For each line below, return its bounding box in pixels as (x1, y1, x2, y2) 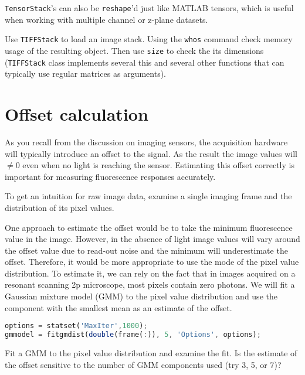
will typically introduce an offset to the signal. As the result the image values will (5, 147, 297, 159)
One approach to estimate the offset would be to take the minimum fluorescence (5, 221, 293, 233)
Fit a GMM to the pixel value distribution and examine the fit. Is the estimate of (5, 347, 297, 359)
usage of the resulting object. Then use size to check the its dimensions (5, 44, 264, 56)
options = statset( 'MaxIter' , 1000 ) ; (5, 322, 148, 330)
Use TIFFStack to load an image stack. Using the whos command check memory (5, 33, 293, 45)
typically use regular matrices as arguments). (5, 67, 167, 80)
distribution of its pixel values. (5, 201, 114, 213)
